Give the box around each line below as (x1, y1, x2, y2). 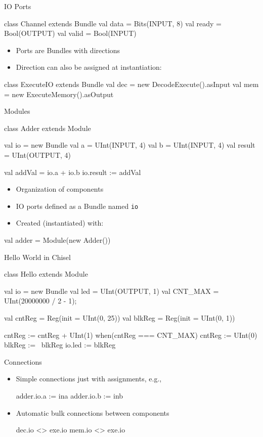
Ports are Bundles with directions (16, 45, 120, 55)
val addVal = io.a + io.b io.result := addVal (4, 166, 141, 177)
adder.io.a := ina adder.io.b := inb (16, 390, 123, 401)
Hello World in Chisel (4, 251, 71, 262)
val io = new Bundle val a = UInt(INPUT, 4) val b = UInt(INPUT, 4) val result (4, 140, 255, 150)
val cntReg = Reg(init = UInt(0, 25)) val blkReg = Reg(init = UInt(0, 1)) (4, 312, 235, 323)
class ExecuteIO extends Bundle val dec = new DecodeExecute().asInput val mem (4, 78, 259, 89)
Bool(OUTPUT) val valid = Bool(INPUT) (4, 28, 137, 38)
